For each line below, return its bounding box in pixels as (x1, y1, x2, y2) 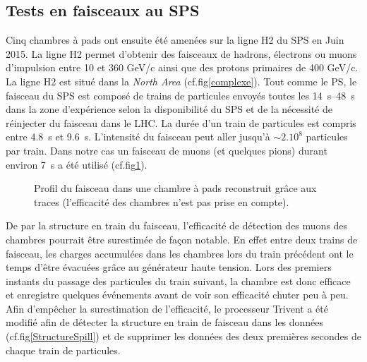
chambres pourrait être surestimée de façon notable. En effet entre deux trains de (6, 231, 358, 246)
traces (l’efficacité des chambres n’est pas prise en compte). (34, 194, 289, 209)
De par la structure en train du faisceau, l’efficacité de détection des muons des (6, 218, 348, 233)
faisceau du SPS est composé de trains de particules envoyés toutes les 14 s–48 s (6, 88, 355, 102)
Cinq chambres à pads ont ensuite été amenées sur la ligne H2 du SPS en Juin (6, 32, 344, 47)
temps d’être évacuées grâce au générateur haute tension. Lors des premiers (6, 260, 332, 274)
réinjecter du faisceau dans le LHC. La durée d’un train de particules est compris (6, 115, 356, 130)
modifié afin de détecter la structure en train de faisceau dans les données (6, 315, 324, 330)
